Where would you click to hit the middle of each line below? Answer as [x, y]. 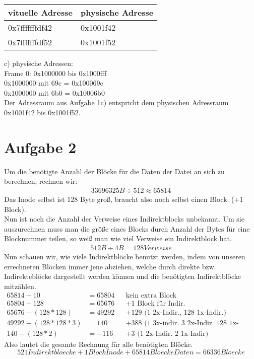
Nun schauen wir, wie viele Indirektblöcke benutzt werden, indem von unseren [125, 256]
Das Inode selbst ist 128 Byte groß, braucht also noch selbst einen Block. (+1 [124, 199]
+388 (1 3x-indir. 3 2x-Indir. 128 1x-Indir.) [182, 324]
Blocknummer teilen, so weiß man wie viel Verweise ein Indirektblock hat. [118, 238]
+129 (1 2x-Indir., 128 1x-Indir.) [176, 313]
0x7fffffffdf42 [30, 27]
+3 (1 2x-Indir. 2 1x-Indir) [167, 334]
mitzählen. [20, 286]
